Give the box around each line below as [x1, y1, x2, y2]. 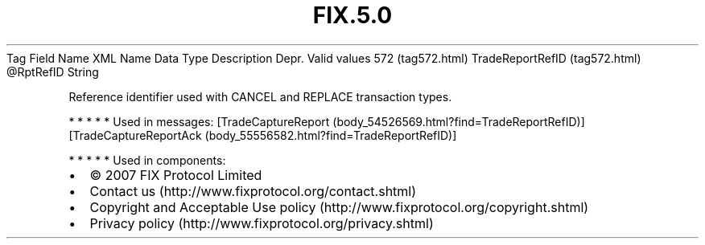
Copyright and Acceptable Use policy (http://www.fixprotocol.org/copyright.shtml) [89, 198, 589, 215]
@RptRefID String [6, 64, 99, 79]
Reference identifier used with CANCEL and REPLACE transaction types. [68, 89, 452, 104]
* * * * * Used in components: [68, 153, 226, 167]
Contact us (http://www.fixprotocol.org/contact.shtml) [89, 182, 417, 199]
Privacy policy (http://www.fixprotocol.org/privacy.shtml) [89, 214, 434, 231]
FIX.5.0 [312, 2, 393, 29]
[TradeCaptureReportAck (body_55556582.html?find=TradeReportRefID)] [68, 128, 457, 142]
